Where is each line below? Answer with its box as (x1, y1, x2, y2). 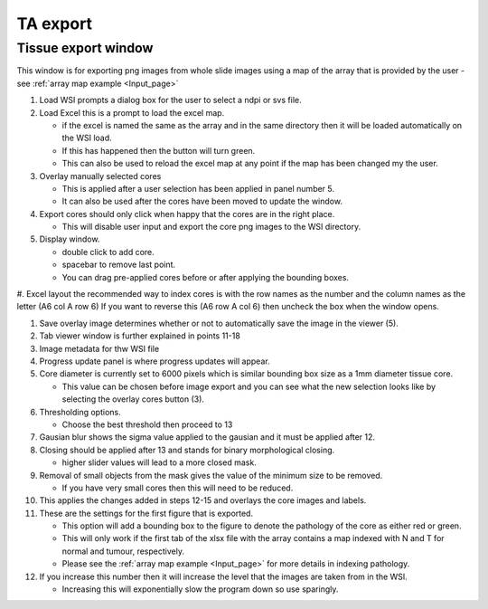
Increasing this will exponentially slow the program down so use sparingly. (61, 584, 339, 595)
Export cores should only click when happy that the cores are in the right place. (39, 208, 335, 219)
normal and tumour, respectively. (61, 546, 185, 557)
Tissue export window (16, 40, 154, 56)
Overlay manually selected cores (39, 170, 162, 181)
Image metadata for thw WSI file (39, 343, 160, 354)
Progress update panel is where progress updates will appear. (39, 356, 270, 366)
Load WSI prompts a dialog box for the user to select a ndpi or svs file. (39, 95, 302, 106)
